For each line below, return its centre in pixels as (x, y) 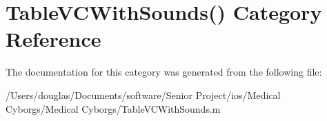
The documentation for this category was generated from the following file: (164, 72)
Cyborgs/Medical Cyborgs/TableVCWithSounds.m (113, 108)
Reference (53, 39)
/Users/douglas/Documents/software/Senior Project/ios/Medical (143, 95)
